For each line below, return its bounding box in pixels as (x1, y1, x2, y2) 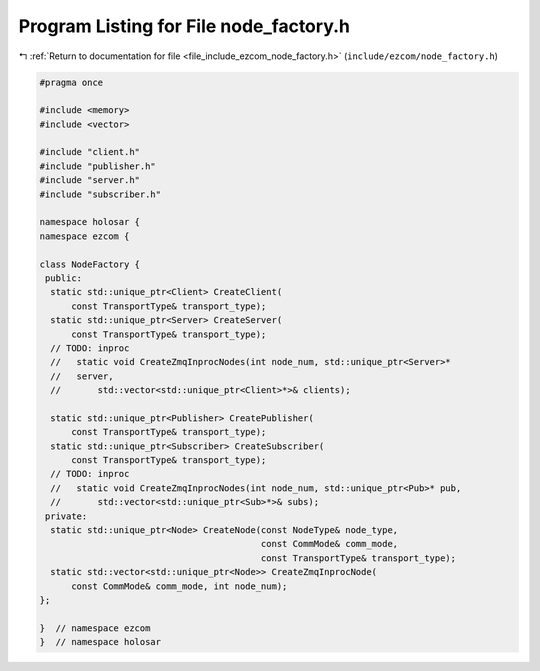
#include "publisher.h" (39, 160, 157, 172)
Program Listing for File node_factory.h (18, 15, 350, 37)
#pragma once (39, 76, 104, 88)
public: (45, 273, 83, 284)
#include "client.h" (39, 146, 140, 158)
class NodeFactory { (39, 258, 140, 270)
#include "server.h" (39, 175, 140, 186)
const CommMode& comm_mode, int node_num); (71, 580, 288, 592)
